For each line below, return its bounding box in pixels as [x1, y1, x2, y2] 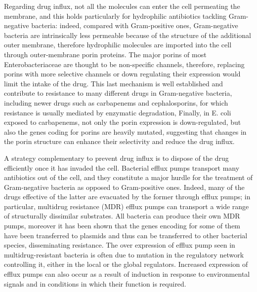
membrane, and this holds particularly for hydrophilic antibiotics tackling [4, 10, 227, 21]
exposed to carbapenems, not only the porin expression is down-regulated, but [4, 117, 241, 127]
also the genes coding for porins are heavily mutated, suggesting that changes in [4, 126, 247, 137]
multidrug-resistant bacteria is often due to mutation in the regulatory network [4, 249, 244, 259]
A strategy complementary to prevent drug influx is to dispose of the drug [4, 152, 229, 163]
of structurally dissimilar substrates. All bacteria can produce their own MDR [4, 211, 240, 221]
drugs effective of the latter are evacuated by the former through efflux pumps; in [4, 191, 251, 202]
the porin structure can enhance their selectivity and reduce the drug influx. [4, 136, 235, 146]
